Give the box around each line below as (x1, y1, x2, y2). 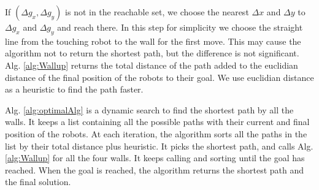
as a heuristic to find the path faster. (5, 83, 144, 96)
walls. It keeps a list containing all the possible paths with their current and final (5, 115, 310, 128)
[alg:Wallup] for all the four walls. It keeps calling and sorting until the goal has (5, 151, 305, 164)
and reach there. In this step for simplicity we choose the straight (57, 21, 303, 33)
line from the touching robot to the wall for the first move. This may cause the (5, 34, 301, 47)
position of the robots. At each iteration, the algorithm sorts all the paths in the (5, 127, 307, 140)
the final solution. (5, 175, 71, 188)
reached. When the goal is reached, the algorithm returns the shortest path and (5, 163, 304, 176)
